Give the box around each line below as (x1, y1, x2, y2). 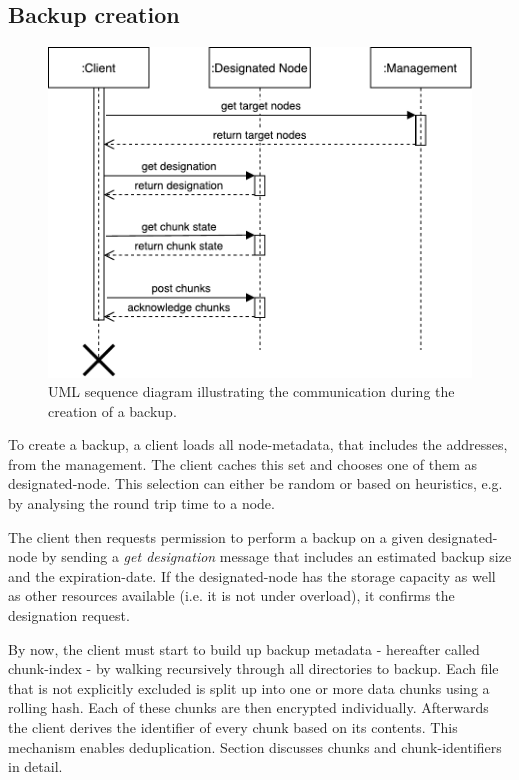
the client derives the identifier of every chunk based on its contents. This (8, 717, 458, 738)
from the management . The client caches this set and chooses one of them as (8, 453, 478, 474)
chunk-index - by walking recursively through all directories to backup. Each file (8, 658, 499, 679)
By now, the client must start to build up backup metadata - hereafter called (8, 638, 480, 659)
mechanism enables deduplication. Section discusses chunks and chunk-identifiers (8, 736, 502, 757)
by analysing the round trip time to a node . (8, 493, 275, 514)
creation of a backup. (48, 400, 177, 421)
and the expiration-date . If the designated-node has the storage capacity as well (8, 565, 496, 586)
